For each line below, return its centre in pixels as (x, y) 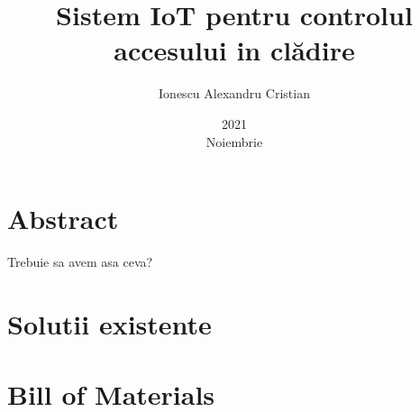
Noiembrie (234, 141)
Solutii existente (110, 323)
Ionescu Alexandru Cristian (234, 93)
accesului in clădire (234, 50)
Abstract (63, 219)
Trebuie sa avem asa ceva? (80, 262)
